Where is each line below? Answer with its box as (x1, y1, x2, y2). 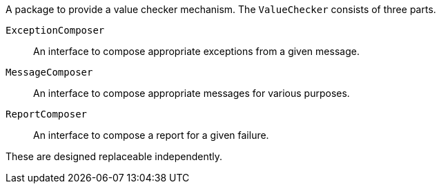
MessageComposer (6, 67, 93, 78)
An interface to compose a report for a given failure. (33, 129, 269, 141)
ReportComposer (6, 109, 88, 120)
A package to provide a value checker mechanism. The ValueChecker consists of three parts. (6, 3, 436, 15)
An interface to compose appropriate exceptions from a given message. (33, 45, 360, 57)
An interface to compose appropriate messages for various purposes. (33, 87, 350, 99)
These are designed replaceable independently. (6, 151, 222, 162)
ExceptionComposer (6, 25, 105, 36)
